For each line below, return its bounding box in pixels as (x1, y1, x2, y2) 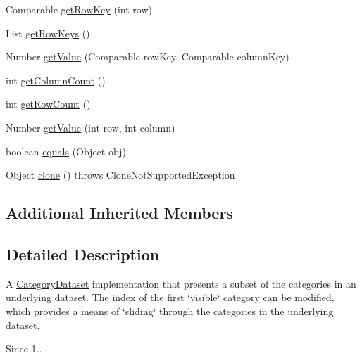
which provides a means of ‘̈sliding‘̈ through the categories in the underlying (6, 303, 334, 318)
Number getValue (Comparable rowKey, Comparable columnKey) (6, 49, 289, 64)
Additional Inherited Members (6, 202, 233, 224)
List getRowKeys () (6, 25, 90, 40)
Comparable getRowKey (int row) (6, 2, 152, 16)
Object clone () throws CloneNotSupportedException (6, 167, 235, 182)
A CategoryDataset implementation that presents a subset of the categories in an (6, 276, 356, 290)
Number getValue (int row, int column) (6, 120, 175, 134)
